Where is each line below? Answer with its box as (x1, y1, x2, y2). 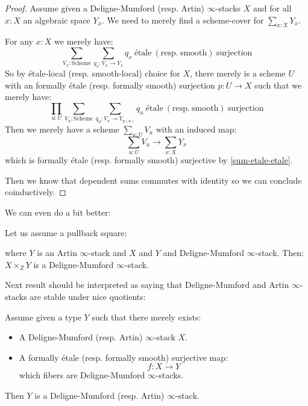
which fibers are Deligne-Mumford (19, 369, 145, 381)
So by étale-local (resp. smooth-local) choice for (5, 67, 180, 80)
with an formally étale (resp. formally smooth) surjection (5, 78, 215, 91)
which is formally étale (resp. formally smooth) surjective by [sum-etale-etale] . (5, 154, 293, 166)
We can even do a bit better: (5, 205, 111, 218)
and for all (253, 2, 292, 14)
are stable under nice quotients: (30, 290, 146, 302)
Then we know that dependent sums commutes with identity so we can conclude (5, 173, 302, 186)
